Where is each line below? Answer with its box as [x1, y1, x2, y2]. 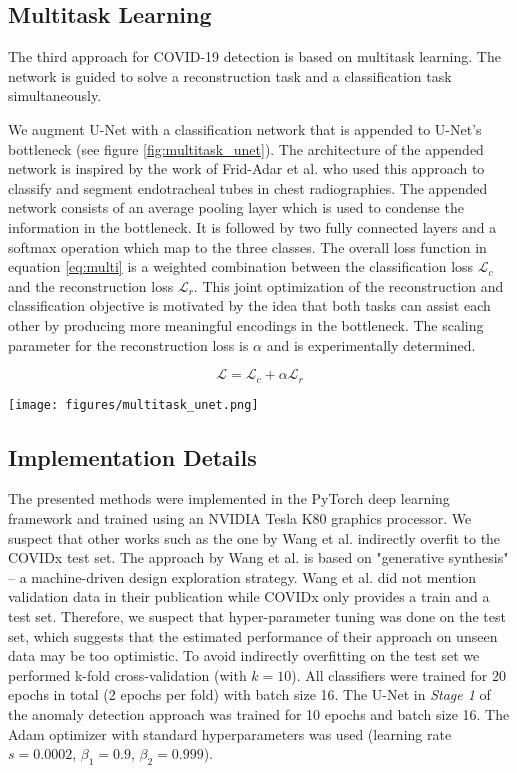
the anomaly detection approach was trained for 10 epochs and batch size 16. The [8, 703, 510, 724]
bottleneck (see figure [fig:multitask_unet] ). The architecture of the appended [8, 138, 484, 159]
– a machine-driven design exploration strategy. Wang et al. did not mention [8, 566, 477, 587]
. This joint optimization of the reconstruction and [193, 275, 504, 296]
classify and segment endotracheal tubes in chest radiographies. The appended [8, 177, 488, 198]
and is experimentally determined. [266, 334, 476, 355]
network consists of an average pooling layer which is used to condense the [8, 197, 464, 218]
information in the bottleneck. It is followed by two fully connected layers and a [8, 216, 497, 237]
